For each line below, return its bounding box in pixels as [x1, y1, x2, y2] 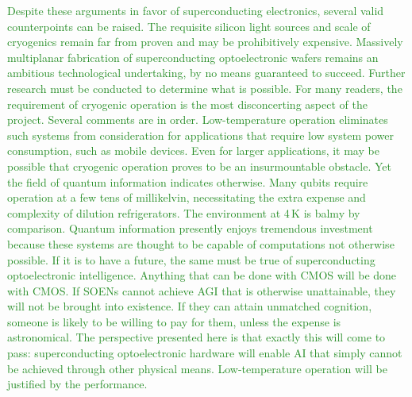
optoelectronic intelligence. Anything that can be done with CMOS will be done [7, 267, 397, 283]
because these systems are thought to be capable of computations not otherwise [7, 235, 395, 252]
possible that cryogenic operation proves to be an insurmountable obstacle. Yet [7, 157, 391, 174]
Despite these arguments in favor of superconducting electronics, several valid [7, 2, 384, 18]
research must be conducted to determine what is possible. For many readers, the [7, 79, 402, 96]
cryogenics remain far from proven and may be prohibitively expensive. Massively [7, 33, 403, 50]
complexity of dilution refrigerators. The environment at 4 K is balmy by [7, 204, 360, 221]
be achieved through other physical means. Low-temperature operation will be [7, 360, 387, 376]
